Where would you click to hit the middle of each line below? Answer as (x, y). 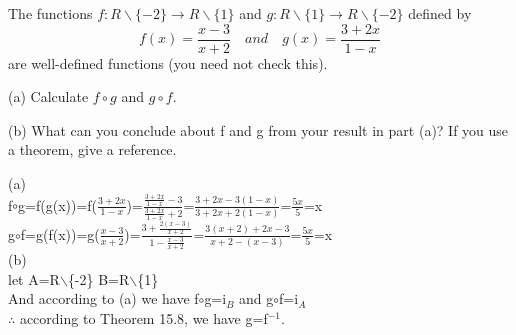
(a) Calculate (48, 96)
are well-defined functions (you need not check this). (168, 62)
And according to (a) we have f (103, 298)
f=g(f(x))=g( (60, 233)
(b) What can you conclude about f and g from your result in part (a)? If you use (258, 129)
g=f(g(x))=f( (58, 204)
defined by (440, 13)
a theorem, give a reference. (92, 149)
